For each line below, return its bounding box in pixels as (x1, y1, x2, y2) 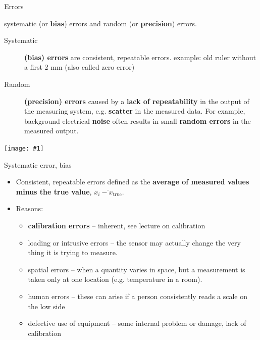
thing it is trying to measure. (28, 247, 118, 258)
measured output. (24, 125, 79, 136)
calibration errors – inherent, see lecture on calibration (28, 220, 205, 230)
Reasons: (16, 203, 43, 214)
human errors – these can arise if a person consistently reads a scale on (28, 290, 247, 301)
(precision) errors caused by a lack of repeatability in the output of (24, 95, 249, 106)
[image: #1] (4, 144, 44, 152)
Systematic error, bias (4, 159, 72, 170)
